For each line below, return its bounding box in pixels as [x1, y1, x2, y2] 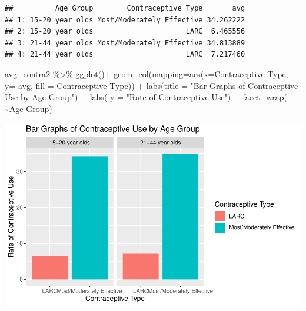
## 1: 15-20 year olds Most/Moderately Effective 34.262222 [5, 15, 245, 24]
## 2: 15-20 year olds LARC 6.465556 [5, 27, 245, 36]
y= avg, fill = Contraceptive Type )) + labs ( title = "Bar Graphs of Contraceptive [5, 79, 298, 91]
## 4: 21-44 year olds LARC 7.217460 [5, 50, 245, 59]
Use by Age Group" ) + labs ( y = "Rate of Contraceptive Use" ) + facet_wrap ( [5, 91, 287, 103]
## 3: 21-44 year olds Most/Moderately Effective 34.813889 [5, 38, 245, 47]
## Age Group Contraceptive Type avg [5, 4, 245, 12]
